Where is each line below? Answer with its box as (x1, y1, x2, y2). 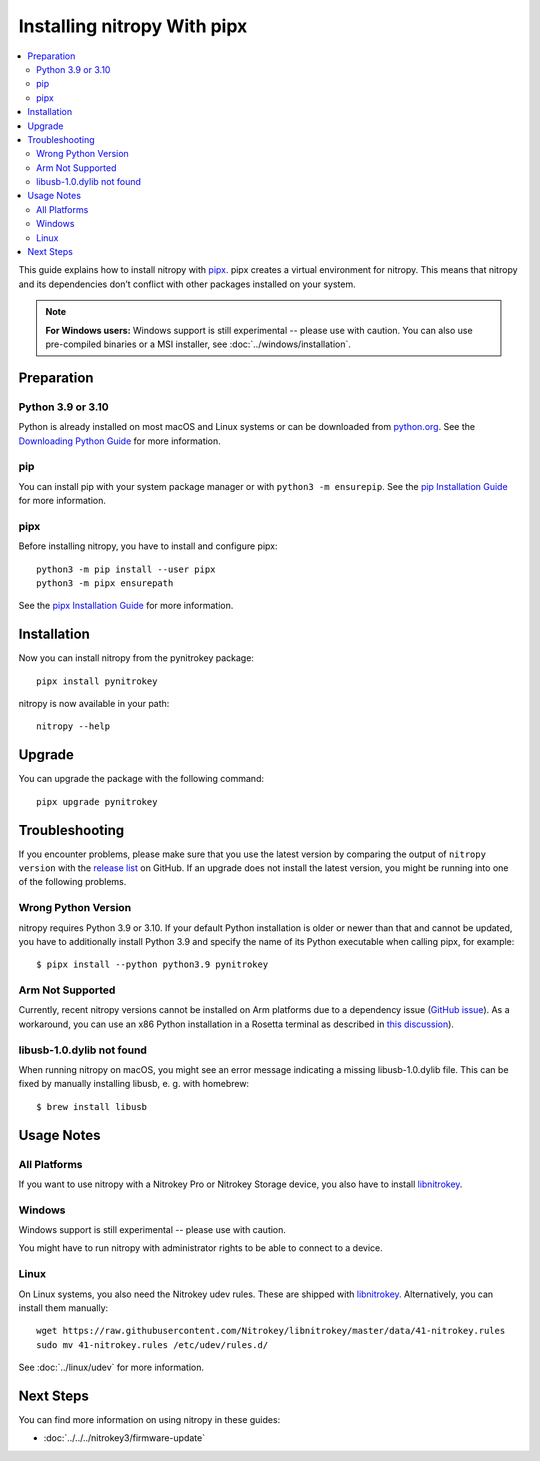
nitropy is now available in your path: (18, 698, 170, 710)
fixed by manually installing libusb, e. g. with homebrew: (18, 1078, 250, 1090)
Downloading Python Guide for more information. (18, 435, 222, 447)
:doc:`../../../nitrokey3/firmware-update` (43, 1432, 205, 1444)
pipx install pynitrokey (36, 675, 158, 687)
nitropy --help (36, 721, 111, 732)
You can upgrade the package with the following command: (18, 773, 265, 785)
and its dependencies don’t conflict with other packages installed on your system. (18, 278, 356, 290)
